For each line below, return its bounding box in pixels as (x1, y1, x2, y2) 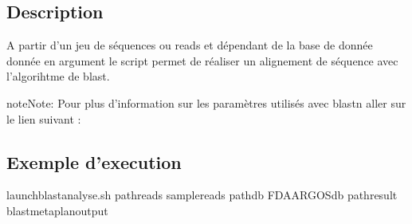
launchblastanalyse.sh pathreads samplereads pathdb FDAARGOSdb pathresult (6, 187, 398, 203)
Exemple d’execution (6, 149, 182, 174)
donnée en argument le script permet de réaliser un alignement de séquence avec (6, 52, 398, 69)
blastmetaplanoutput (6, 202, 108, 218)
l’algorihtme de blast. (6, 68, 110, 84)
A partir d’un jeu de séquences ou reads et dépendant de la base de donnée (6, 37, 373, 53)
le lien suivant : (6, 110, 81, 127)
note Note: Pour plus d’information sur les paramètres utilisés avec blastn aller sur (6, 94, 406, 111)
